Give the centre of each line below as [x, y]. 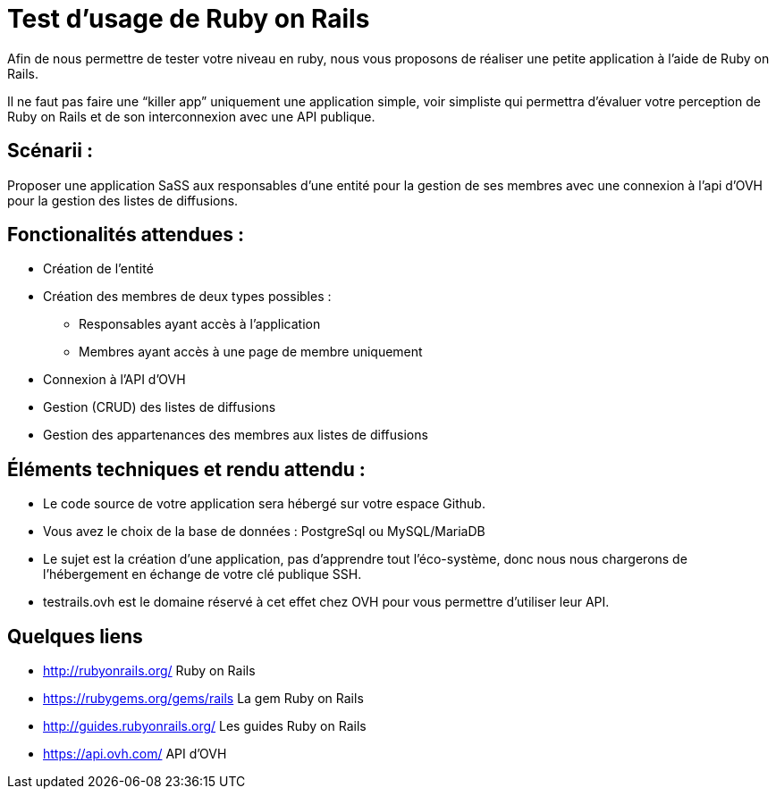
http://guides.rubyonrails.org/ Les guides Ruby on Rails [205, 726]
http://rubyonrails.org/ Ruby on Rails [149, 671]
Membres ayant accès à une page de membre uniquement [251, 352]
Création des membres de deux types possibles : [187, 297]
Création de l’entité [98, 269]
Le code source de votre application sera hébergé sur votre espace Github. [264, 504]
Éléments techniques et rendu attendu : [186, 469]
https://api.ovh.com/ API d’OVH [135, 754]
